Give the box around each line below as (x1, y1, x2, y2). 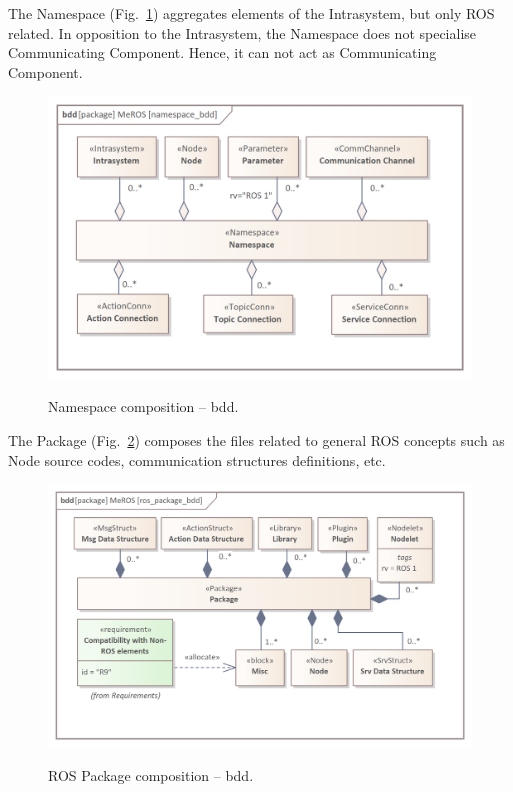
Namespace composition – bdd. (48, 396, 239, 417)
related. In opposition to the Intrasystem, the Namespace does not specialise (8, 22, 477, 43)
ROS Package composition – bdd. (48, 764, 254, 785)
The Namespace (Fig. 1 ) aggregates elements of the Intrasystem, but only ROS (8, 3, 495, 23)
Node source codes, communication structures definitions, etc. (8, 449, 386, 470)
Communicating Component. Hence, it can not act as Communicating (8, 42, 437, 63)
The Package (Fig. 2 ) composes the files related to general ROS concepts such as (8, 429, 505, 450)
